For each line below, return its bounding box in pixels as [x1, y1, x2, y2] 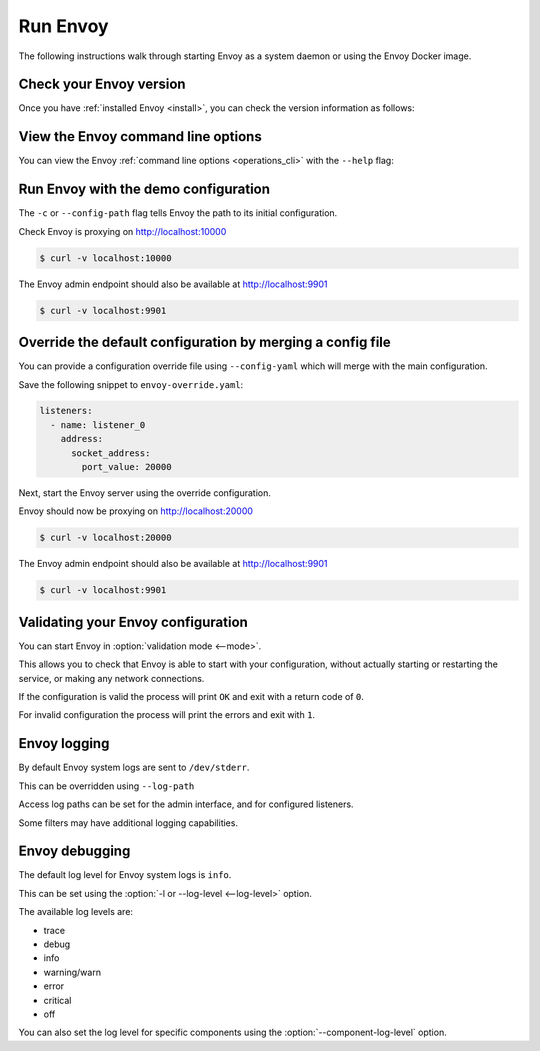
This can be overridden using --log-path [18, 780, 195, 792]
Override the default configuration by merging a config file [18, 334, 392, 351]
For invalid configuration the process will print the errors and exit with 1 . [18, 709, 315, 721]
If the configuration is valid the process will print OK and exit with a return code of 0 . [18, 691, 364, 703]
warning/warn [43, 966, 102, 978]
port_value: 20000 [81, 461, 172, 473]
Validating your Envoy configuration [18, 613, 249, 630]
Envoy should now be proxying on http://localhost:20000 [18, 505, 254, 517]
